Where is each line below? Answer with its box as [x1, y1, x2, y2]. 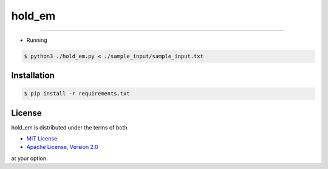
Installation [11, 70, 55, 80]
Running [26, 36, 48, 44]
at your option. [11, 154, 48, 162]
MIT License [26, 135, 58, 142]
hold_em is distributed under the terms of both [11, 123, 128, 131]
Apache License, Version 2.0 [26, 143, 98, 151]
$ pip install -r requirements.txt [24, 90, 130, 97]
